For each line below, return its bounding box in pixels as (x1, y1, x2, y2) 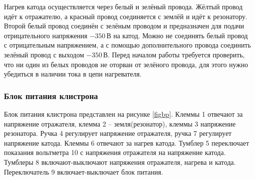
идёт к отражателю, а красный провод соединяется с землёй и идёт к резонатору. (4, 11, 248, 21)
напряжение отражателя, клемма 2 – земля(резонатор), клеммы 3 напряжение (4, 118, 236, 129)
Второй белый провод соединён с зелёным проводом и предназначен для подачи (4, 21, 244, 31)
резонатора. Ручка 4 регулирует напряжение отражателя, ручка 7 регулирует (4, 128, 232, 138)
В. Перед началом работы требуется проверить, (103, 49, 245, 59)
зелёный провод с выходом (4, 49, 85, 59)
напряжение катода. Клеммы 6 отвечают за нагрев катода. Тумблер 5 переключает (4, 137, 249, 148)
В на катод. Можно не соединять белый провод (106, 30, 248, 40)
